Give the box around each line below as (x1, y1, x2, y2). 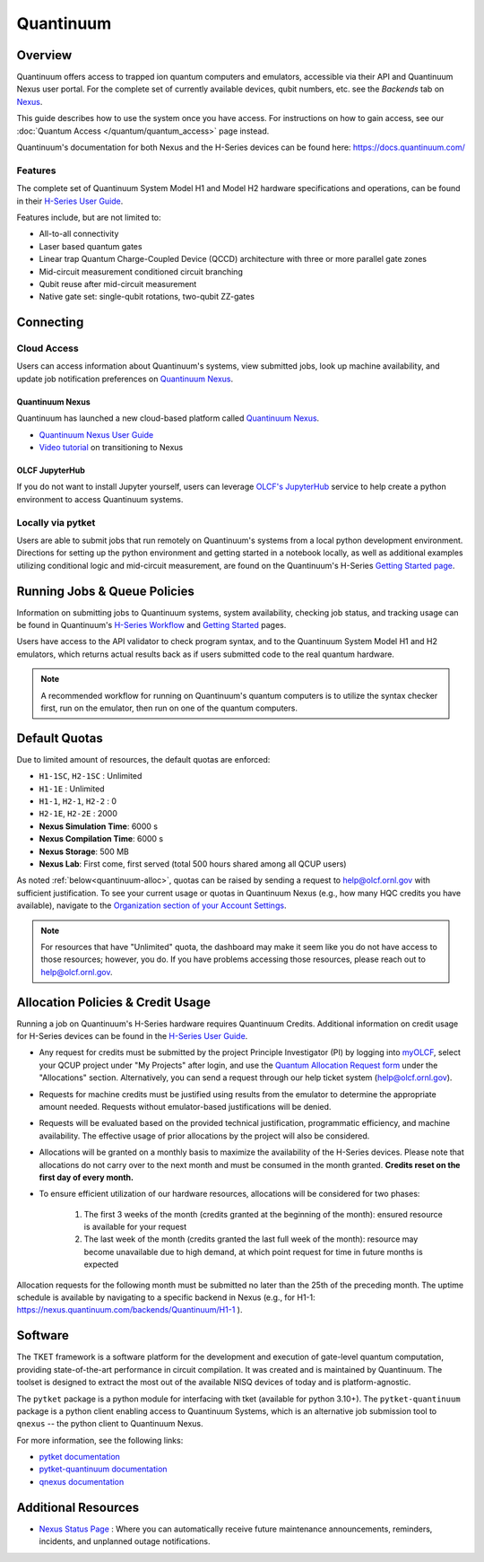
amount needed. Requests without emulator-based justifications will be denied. (39, 1101, 332, 1112)
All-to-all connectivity (39, 229, 119, 240)
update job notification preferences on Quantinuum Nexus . (16, 373, 234, 384)
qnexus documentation (39, 1476, 125, 1487)
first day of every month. (39, 1172, 134, 1182)
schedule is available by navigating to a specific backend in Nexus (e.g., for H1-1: (16, 1292, 315, 1303)
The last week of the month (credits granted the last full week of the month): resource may (83, 1234, 419, 1244)
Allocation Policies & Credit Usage (16, 994, 211, 1009)
